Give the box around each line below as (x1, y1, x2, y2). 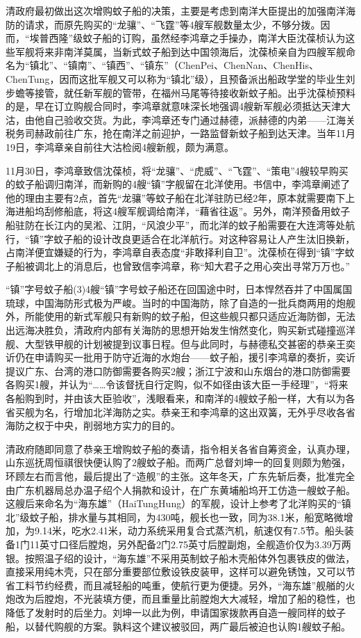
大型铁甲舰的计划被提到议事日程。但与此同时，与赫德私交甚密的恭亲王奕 (24, 336, 355, 351)
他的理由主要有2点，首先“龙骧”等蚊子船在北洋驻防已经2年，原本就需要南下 (6, 190, 346, 205)
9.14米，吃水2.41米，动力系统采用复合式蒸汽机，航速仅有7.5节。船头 (34, 523, 344, 538)
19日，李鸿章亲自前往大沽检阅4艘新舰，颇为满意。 (6, 139, 234, 154)
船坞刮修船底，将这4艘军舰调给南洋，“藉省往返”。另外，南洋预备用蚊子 (24, 204, 351, 218)
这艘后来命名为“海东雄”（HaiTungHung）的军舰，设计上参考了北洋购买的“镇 (6, 496, 351, 511)
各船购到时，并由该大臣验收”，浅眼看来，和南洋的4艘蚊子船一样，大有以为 (6, 391, 346, 406)
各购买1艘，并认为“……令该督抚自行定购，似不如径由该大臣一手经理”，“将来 (6, 377, 349, 392)
